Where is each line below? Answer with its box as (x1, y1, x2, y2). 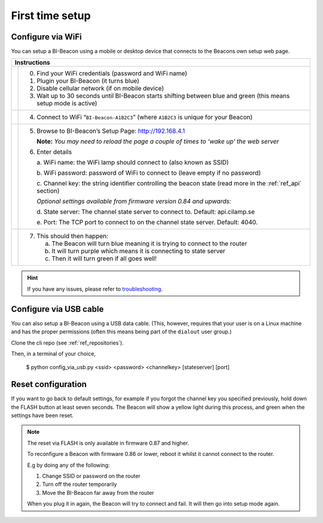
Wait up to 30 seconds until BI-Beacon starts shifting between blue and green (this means (36, 92, 290, 100)
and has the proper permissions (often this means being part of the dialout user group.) (11, 328, 232, 335)
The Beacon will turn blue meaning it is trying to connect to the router (51, 239, 248, 248)
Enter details (36, 148, 72, 156)
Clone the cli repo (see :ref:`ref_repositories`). (11, 339, 124, 346)
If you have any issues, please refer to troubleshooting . (27, 285, 163, 293)
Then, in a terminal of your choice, (11, 350, 96, 357)
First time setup (11, 9, 91, 22)
